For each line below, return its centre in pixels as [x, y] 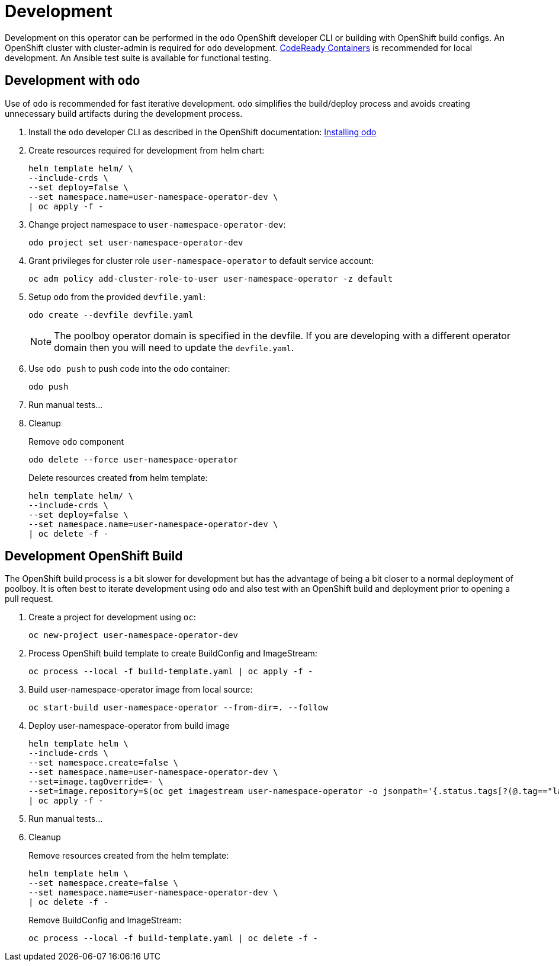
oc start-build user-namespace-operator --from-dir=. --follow [178, 708]
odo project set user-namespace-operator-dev [136, 242]
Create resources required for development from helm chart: [147, 150]
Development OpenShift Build [94, 556]
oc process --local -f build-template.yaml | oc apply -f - [171, 672]
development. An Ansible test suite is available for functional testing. [138, 58]
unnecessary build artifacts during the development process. [124, 113]
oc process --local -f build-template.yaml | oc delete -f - [173, 938]
